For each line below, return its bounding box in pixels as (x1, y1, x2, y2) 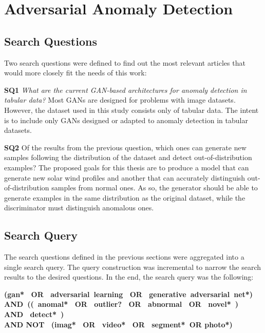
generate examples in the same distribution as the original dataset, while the (4, 192, 245, 203)
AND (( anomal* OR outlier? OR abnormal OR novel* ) (4, 299, 239, 309)
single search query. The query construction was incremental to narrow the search (4, 261, 261, 272)
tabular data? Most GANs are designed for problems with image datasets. (4, 94, 236, 105)
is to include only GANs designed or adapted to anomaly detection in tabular (4, 114, 248, 125)
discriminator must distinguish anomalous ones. (4, 202, 154, 213)
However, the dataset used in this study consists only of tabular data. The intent (4, 104, 259, 115)
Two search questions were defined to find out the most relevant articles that (4, 57, 245, 68)
